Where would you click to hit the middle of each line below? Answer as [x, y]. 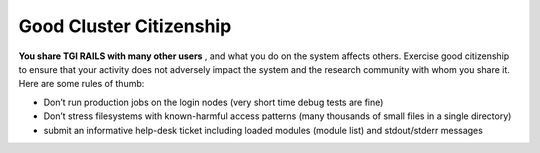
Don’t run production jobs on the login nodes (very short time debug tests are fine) [213, 102]
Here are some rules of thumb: [81, 84]
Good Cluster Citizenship [125, 26]
